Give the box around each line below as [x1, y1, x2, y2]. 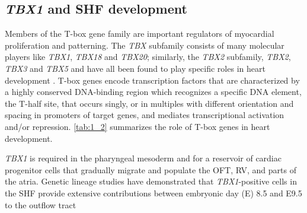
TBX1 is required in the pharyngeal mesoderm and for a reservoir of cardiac [5, 152, 282, 164]
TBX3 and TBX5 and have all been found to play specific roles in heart [5, 62, 266, 74]
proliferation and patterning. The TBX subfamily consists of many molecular [5, 39, 284, 51]
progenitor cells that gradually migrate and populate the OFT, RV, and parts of [5, 163, 296, 176]
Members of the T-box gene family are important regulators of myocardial [5, 27, 274, 40]
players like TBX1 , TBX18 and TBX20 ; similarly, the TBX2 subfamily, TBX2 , [5, 50, 291, 63]
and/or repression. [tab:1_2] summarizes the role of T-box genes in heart [5, 120, 270, 132]
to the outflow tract [5, 198, 76, 211]
